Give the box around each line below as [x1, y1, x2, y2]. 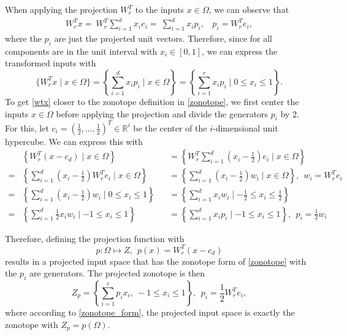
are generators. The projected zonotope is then [29, 267, 205, 279]
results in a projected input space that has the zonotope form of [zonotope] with [5, 254, 307, 267]
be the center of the [133, 121, 207, 134]
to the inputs [135, 3, 185, 15]
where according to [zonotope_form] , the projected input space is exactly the [5, 306, 295, 318]
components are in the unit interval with [5, 44, 158, 57]
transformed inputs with [5, 57, 96, 69]
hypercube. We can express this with [5, 135, 143, 147]
